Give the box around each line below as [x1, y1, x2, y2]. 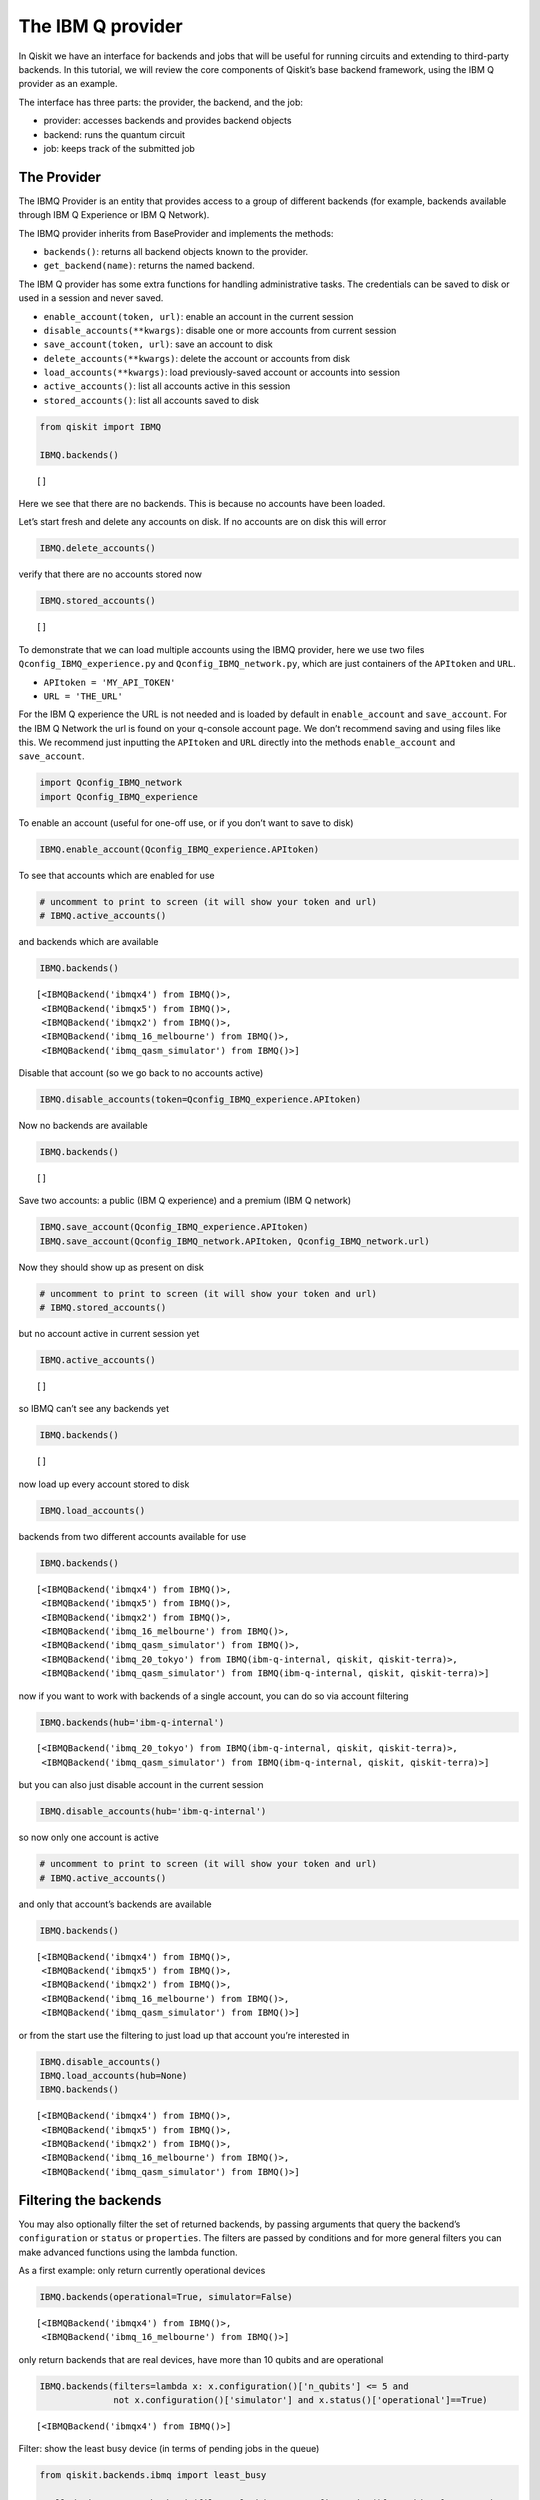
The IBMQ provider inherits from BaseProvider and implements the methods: [18, 227, 334, 239]
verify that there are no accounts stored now [18, 568, 202, 580]
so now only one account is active [18, 1831, 159, 1844]
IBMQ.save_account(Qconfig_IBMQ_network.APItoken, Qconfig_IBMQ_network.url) [39, 1235, 430, 1247]
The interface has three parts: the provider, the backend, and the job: [18, 96, 304, 108]
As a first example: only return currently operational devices [18, 2264, 266, 2276]
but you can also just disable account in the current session [18, 1779, 264, 1791]
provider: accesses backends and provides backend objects [43, 115, 292, 127]
